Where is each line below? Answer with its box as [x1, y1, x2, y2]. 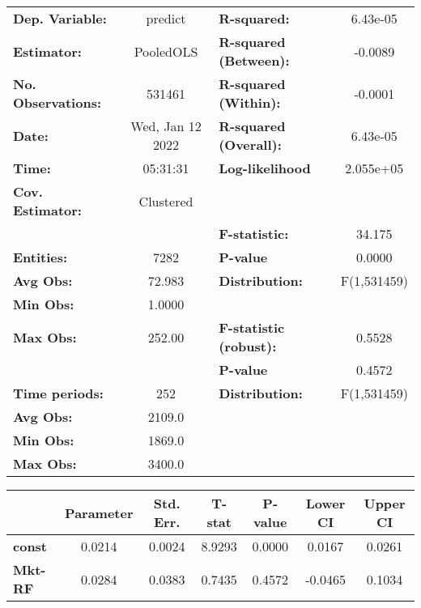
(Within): [219, 93, 281, 112]
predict [146, 9, 186, 28]
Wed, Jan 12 [130, 117, 202, 135]
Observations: [13, 93, 102, 112]
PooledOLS [134, 41, 198, 61]
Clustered [138, 191, 193, 210]
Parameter [65, 503, 134, 522]
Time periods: [13, 384, 104, 402]
